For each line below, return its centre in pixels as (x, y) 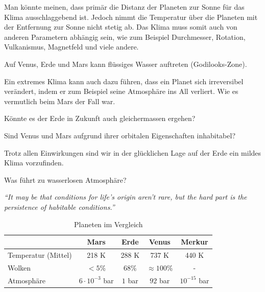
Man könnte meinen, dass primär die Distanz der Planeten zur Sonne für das (124, 7)
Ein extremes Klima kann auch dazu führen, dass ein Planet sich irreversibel (124, 81)
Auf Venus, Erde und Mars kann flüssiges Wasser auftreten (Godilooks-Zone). (126, 64)
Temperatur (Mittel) (40, 254)
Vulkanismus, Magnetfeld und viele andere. (71, 47)
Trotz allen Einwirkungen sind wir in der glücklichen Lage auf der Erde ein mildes (133, 152)
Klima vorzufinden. (34, 163)
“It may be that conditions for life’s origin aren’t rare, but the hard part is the (126, 197)
